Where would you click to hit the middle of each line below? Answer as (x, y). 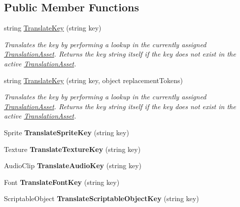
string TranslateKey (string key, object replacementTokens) (93, 80)
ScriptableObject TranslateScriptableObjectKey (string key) (102, 198)
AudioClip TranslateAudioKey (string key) (73, 165)
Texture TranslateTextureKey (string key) (72, 149)
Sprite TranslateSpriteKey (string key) (67, 132)
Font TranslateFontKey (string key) (62, 182)
